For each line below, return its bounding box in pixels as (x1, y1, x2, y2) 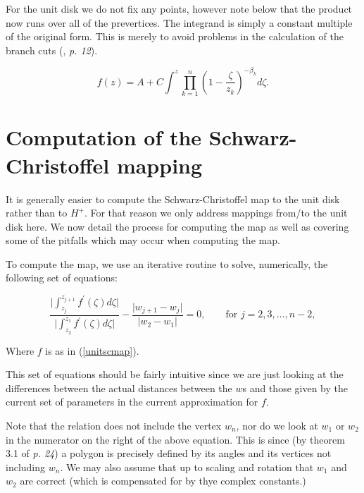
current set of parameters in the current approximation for (6, 394, 258, 409)
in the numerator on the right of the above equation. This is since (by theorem (6, 432, 345, 446)
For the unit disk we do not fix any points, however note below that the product (6, 1, 353, 16)
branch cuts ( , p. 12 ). (6, 42, 98, 57)
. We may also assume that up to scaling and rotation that (60, 459, 314, 474)
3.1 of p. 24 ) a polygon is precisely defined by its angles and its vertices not (6, 446, 332, 461)
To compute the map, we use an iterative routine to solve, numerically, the (6, 256, 328, 271)
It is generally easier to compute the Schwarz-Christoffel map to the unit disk (6, 191, 340, 206)
